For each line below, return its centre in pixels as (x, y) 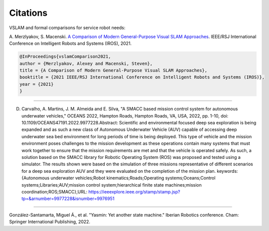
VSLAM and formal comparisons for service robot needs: (67, 28)
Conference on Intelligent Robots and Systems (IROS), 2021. (70, 43)
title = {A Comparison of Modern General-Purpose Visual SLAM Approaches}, (113, 71)
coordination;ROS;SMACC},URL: (54, 192)
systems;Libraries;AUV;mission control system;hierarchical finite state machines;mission (112, 185)
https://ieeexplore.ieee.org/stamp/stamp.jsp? (134, 192)
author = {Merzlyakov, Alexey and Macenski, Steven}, (86, 63)
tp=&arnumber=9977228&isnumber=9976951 (68, 199)
